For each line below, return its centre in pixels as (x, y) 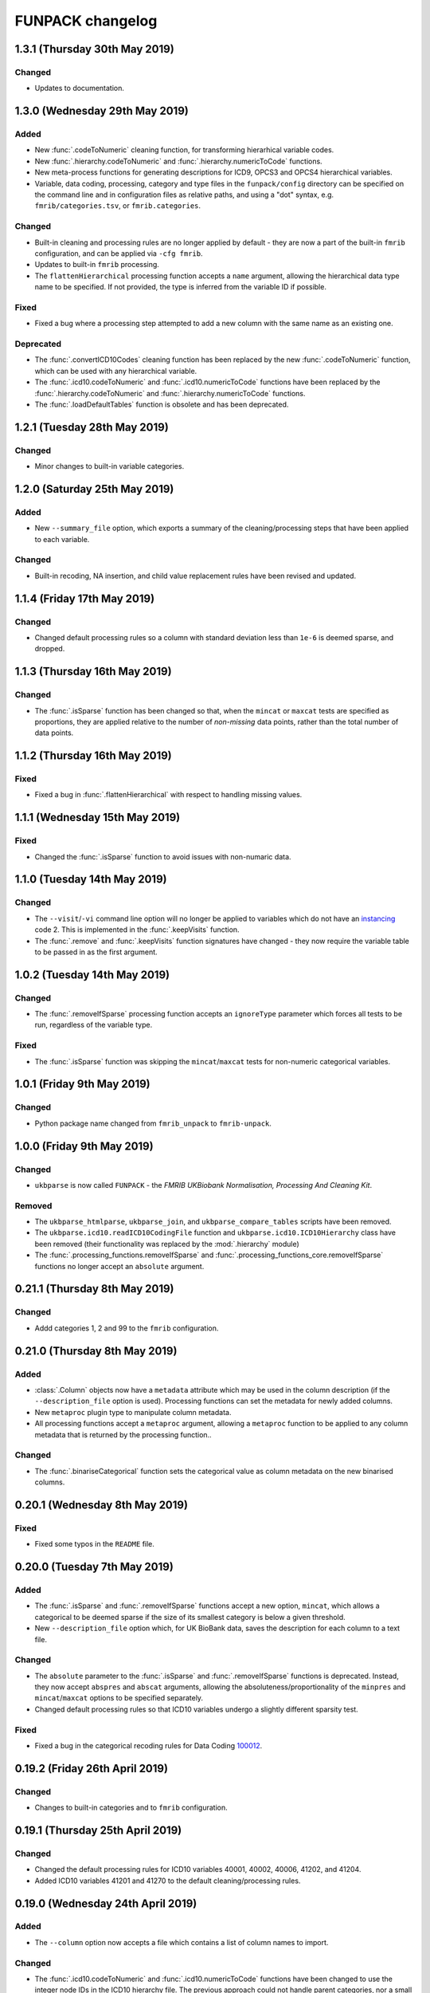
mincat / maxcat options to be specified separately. (119, 1698)
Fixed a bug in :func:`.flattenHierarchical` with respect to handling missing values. (168, 795)
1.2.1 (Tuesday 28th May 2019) (92, 427)
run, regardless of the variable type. (94, 1025)
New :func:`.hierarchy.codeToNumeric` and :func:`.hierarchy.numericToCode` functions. (178, 161)
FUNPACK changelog (86, 21)
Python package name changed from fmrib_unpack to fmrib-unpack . (153, 1123)
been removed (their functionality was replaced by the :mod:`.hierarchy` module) (167, 1244)
